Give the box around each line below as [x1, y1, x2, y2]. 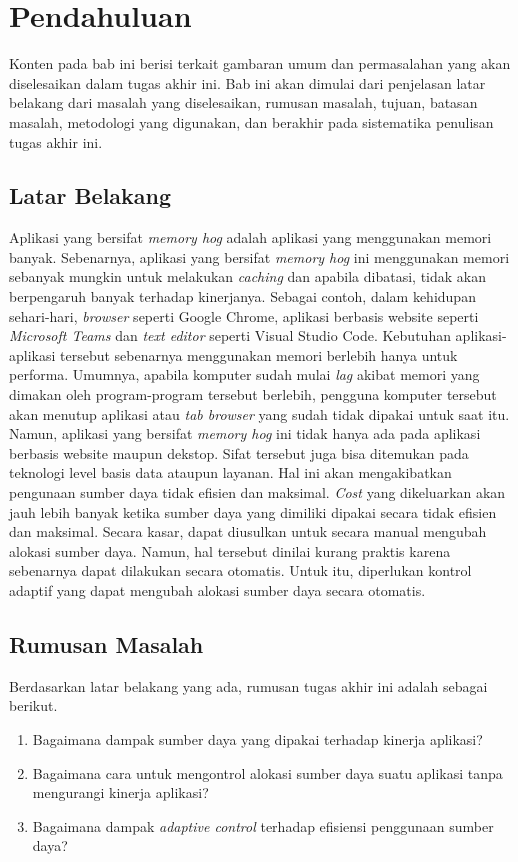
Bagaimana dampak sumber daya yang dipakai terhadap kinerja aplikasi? [32, 728, 483, 749]
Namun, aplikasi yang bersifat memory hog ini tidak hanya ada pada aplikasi [9, 423, 481, 444]
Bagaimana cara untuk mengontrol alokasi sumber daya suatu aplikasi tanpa [32, 762, 503, 783]
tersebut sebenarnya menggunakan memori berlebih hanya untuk [60, 344, 458, 365]
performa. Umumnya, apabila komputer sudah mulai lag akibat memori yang [9, 364, 480, 385]
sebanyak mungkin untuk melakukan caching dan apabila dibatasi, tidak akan [9, 266, 487, 287]
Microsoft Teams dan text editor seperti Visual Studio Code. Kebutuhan [9, 325, 451, 346]
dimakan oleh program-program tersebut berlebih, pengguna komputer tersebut [9, 384, 497, 405]
